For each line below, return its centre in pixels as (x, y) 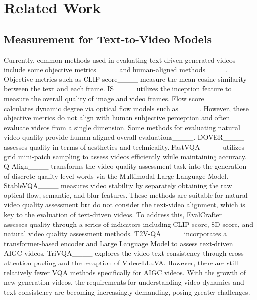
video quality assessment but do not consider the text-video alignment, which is (125, 205)
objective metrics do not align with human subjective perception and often (117, 118)
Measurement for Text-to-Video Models (108, 39)
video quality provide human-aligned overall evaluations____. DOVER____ (124, 137)
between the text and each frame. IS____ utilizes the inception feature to (118, 89)
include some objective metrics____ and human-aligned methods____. (116, 69)
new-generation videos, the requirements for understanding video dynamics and (124, 282)
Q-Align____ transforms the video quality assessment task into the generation (125, 166)
